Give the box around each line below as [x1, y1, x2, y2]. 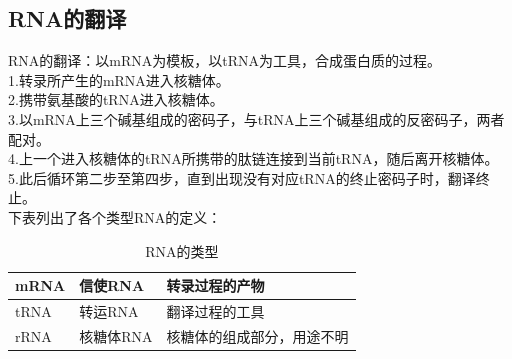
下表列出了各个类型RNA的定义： [8, 206, 222, 227]
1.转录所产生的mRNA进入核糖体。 [8, 69, 230, 90]
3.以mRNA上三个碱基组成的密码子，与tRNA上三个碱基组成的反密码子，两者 [8, 108, 505, 129]
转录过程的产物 [166, 275, 265, 296]
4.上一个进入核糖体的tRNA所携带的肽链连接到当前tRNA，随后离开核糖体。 [8, 148, 499, 169]
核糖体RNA [79, 325, 153, 346]
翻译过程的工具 [166, 300, 265, 321]
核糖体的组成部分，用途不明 [166, 325, 349, 346]
